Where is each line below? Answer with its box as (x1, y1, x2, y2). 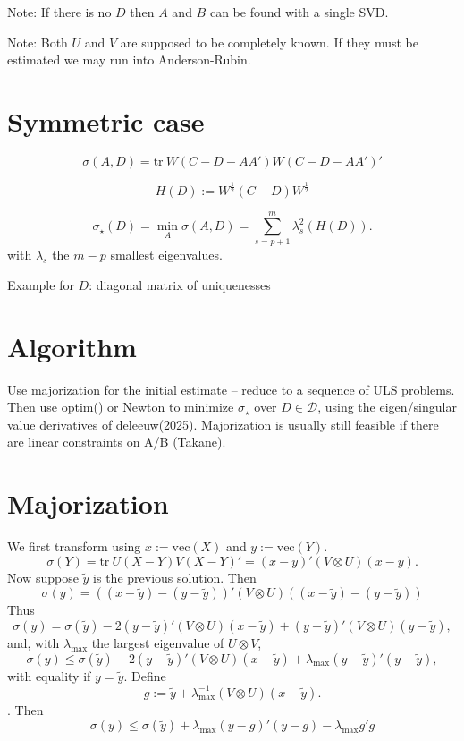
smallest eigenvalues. (110, 245, 223, 264)
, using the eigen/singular (317, 397, 457, 416)
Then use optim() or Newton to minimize (7, 397, 234, 416)
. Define (123, 666, 166, 685)
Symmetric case (7, 102, 205, 139)
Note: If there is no (7, 3, 112, 21)
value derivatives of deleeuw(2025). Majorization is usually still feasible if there (7, 414, 439, 433)
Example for (7, 275, 74, 294)
